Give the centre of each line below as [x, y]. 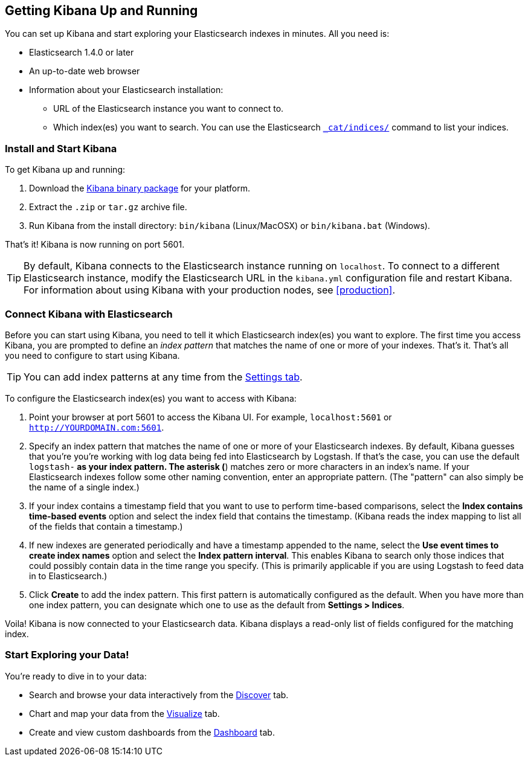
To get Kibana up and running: [65, 170]
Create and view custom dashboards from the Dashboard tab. [152, 732]
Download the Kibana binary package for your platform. [140, 188]
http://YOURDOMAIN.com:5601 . [97, 427]
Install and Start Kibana [61, 148]
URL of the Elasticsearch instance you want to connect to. [169, 109]
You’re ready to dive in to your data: [76, 676]
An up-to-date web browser [85, 71]
